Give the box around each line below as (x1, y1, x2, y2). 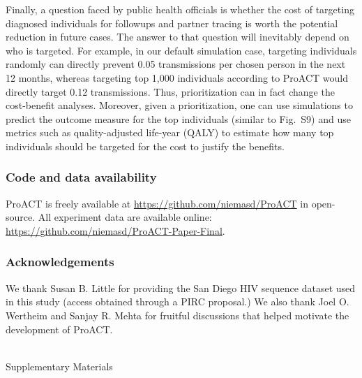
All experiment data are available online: (38, 210, 212, 224)
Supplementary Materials (6, 358, 113, 373)
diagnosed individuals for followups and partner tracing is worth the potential (6, 15, 338, 30)
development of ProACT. (6, 321, 113, 336)
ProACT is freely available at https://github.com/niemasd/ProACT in (6, 196, 308, 210)
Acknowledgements (6, 253, 114, 270)
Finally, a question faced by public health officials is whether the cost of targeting (6, 2, 354, 16)
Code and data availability (6, 168, 157, 186)
